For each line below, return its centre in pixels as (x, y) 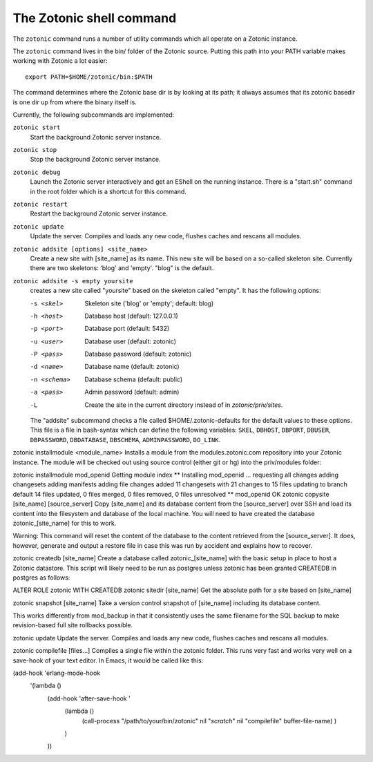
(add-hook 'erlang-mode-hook (57, 673)
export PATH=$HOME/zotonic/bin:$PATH (89, 77)
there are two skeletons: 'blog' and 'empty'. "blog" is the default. (122, 268)
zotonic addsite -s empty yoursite (73, 281)
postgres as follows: (41, 578)
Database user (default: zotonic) (130, 341)
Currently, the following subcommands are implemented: (94, 115)
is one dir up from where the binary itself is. (75, 102)
